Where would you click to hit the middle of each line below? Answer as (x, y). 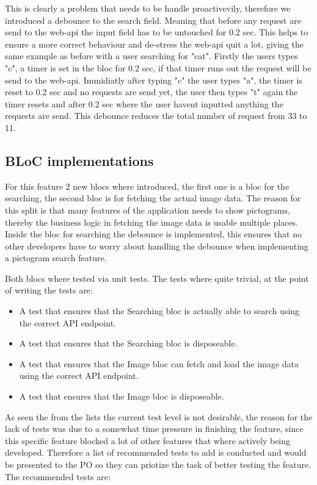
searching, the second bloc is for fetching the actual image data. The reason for (153, 198)
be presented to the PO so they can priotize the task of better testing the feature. (158, 465)
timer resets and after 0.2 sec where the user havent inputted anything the (144, 103)
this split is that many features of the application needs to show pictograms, (148, 210)
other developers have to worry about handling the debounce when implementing (157, 246)
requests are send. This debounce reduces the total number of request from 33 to (156, 116)
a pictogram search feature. (56, 258)
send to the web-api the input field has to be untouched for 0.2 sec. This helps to (157, 32)
